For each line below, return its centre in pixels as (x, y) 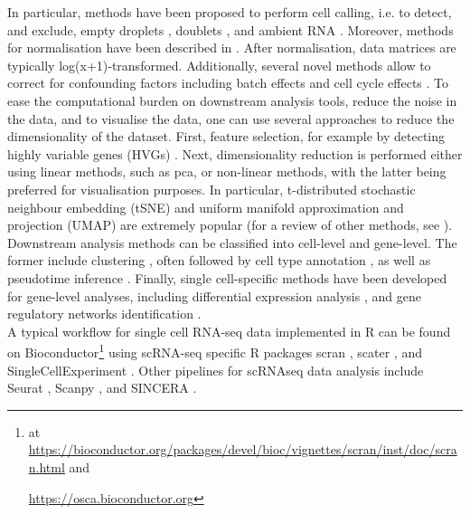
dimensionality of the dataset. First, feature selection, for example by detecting (226, 136)
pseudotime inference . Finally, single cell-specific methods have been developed (227, 277)
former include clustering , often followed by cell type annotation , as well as (219, 260)
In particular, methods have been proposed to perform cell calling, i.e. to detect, (230, 12)
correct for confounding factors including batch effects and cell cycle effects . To (228, 83)
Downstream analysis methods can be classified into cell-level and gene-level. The (232, 242)
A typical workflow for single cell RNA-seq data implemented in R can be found (229, 331)
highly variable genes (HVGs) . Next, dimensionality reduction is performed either (235, 153)
